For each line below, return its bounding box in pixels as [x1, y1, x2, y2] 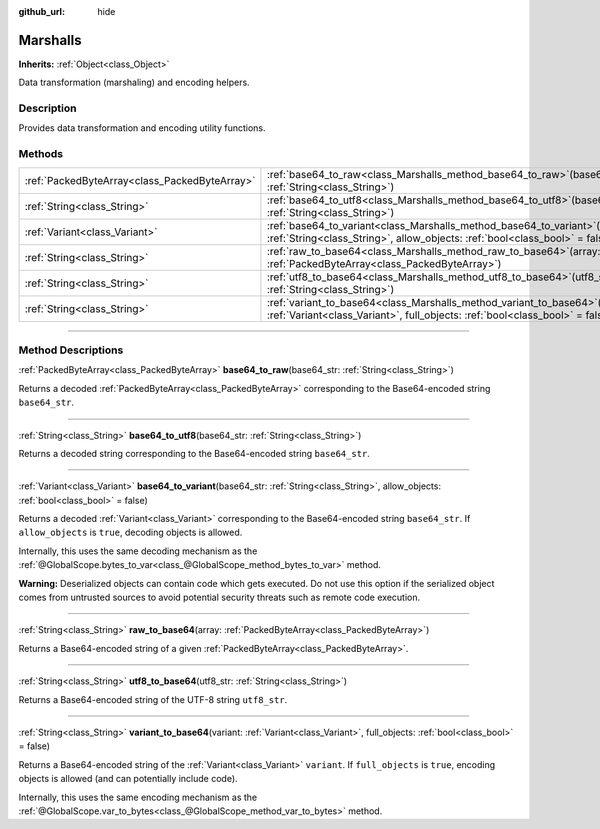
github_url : [18, 6, 65, 17]
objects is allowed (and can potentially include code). [18, 773, 239, 785]
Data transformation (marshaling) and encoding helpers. [18, 76, 250, 89]
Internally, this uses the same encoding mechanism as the [18, 791, 258, 803]
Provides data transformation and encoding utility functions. [18, 122, 266, 134]
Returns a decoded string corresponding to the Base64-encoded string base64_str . [18, 447, 370, 459]
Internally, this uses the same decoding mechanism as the [18, 545, 258, 557]
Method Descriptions [18, 343, 124, 357]
